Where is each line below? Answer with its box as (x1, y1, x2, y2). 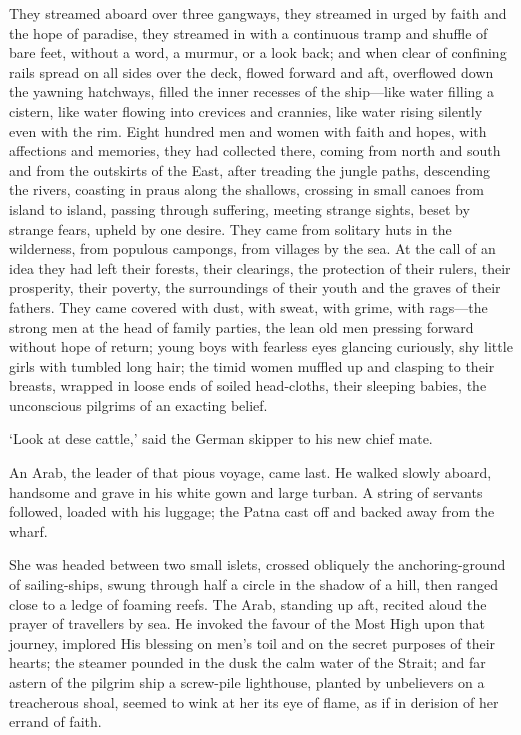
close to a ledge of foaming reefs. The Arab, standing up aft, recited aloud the (9, 593, 487, 614)
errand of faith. (9, 711, 102, 732)
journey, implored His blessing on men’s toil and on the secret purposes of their (9, 632, 496, 653)
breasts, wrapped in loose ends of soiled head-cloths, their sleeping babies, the (9, 375, 487, 396)
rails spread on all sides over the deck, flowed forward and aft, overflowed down (9, 61, 494, 82)
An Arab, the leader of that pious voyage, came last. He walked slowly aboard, (9, 462, 492, 483)
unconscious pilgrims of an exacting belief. (9, 394, 268, 415)
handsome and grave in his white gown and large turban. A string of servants (9, 481, 483, 502)
